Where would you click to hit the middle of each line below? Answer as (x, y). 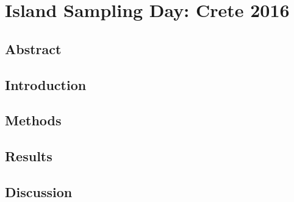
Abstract (33, 48)
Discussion (39, 191)
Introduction (46, 84)
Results (29, 156)
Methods (33, 120)
